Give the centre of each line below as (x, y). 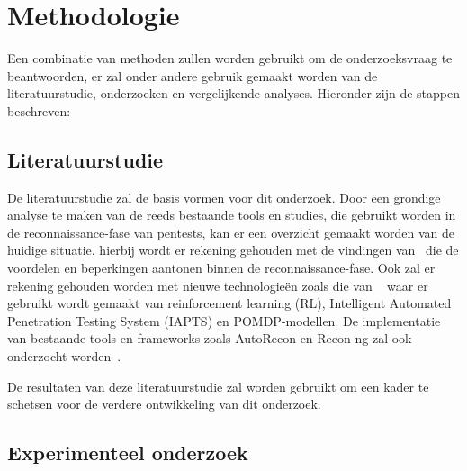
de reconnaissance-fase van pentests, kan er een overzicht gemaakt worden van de (231, 232)
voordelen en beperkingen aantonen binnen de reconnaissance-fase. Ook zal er (221, 268)
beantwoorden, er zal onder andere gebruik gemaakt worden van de (193, 75)
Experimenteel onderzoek (128, 453)
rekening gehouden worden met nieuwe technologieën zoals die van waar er (218, 285)
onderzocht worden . (64, 356)
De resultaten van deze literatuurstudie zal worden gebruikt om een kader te (218, 386)
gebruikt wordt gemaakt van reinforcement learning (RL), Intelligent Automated (229, 303)
